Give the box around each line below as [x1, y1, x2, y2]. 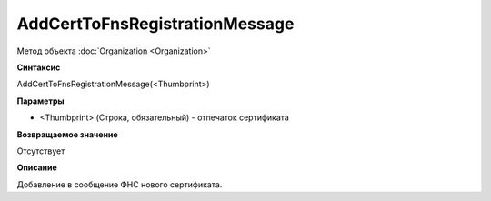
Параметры [16, 95, 65, 106]
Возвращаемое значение [16, 128, 118, 140]
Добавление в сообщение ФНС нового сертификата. [16, 178, 223, 190]
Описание [16, 162, 58, 173]
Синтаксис [16, 62, 61, 73]
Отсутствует [16, 146, 65, 156]
